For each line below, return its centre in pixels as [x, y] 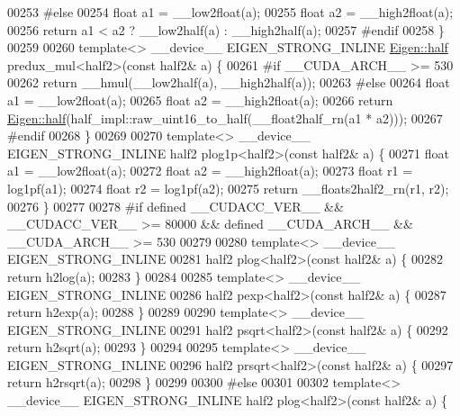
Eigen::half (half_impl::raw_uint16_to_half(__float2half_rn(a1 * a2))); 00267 [225, 118]
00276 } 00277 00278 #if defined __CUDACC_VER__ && [176, 206]
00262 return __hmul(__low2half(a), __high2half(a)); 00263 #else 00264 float [229, 82]
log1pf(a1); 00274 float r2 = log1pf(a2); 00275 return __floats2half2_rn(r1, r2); [228, 188]
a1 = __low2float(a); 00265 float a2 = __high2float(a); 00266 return [200, 99]
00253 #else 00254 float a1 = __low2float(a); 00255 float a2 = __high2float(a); [230, 12]
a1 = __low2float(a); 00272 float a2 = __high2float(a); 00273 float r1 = [210, 171]
